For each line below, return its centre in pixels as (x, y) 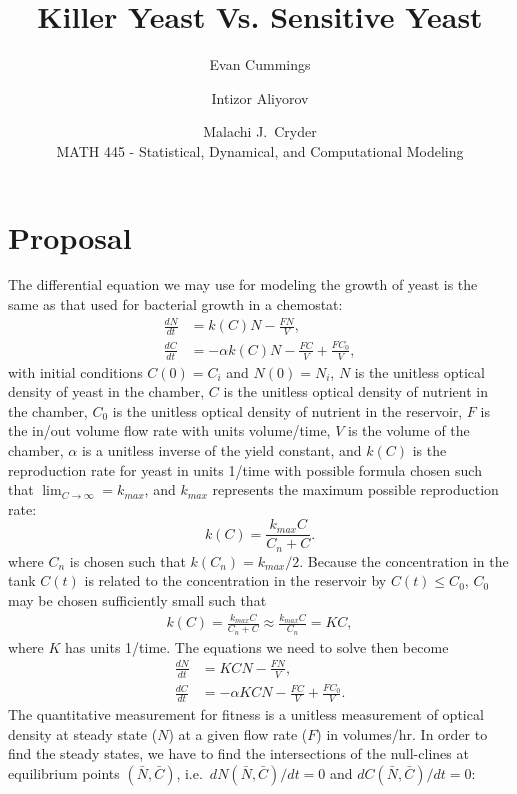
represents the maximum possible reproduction (355, 489)
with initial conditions (75, 371)
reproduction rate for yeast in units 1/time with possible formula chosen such (245, 469)
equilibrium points (64, 772)
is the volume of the (409, 430)
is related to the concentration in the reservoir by (235, 580)
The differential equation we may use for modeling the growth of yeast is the (243, 284)
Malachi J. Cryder (260, 131)
